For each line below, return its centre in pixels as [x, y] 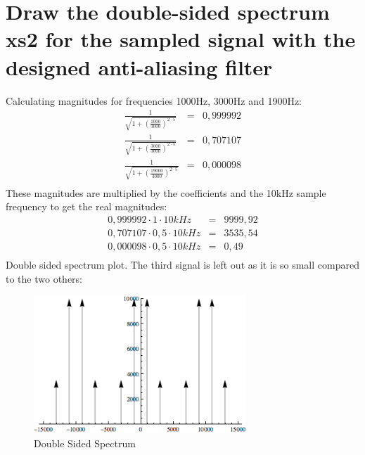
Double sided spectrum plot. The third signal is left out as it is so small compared [182, 265]
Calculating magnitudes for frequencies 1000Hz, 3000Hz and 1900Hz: [154, 100]
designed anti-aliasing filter [139, 66]
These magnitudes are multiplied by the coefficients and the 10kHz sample [166, 192]
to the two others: [44, 278]
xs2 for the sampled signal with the [181, 39]
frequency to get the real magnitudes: [87, 206]
